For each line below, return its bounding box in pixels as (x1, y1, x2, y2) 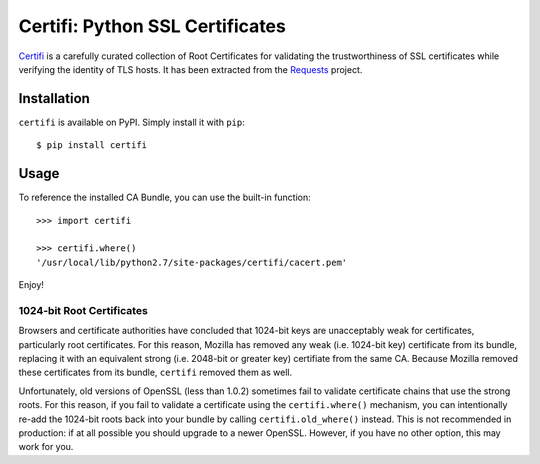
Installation (18, 90, 90, 107)
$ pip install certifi (36, 140, 148, 151)
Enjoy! (18, 279, 45, 291)
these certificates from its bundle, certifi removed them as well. (18, 366, 293, 379)
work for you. (18, 441, 74, 453)
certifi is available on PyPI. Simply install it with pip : (18, 116, 245, 128)
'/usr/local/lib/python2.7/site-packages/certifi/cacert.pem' (36, 256, 348, 268)
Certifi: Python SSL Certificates (18, 15, 287, 37)
